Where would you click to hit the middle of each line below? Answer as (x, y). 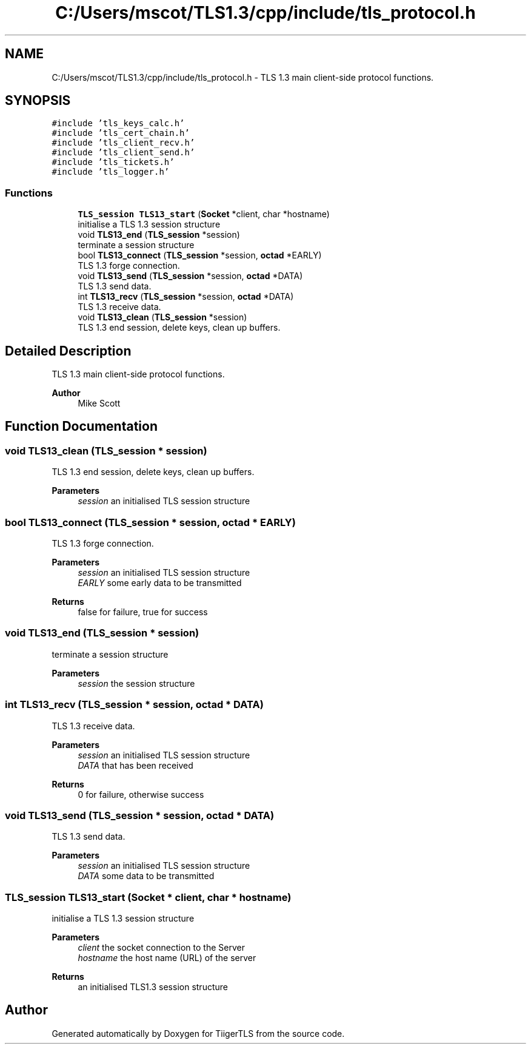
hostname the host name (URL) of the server (167, 958)
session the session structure (136, 683)
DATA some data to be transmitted (146, 876)
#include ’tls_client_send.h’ (123, 153)
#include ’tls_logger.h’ (111, 172)
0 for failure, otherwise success (141, 794)
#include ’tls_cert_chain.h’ (121, 133)
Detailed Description (68, 351)
